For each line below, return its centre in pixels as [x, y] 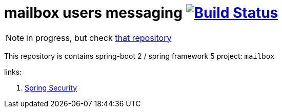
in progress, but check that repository [99, 38]
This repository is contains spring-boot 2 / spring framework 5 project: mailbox [139, 56]
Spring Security [51, 87]
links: [13, 72]
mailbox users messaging [93, 13]
